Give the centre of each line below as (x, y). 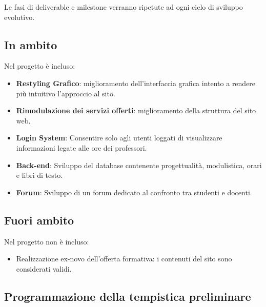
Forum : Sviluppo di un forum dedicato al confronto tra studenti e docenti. (134, 192)
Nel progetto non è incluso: (47, 241)
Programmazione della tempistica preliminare (128, 296)
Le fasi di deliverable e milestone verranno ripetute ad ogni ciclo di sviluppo (124, 7)
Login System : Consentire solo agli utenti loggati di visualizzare (119, 138)
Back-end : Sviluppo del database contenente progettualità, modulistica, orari (139, 165)
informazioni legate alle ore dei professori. (81, 147)
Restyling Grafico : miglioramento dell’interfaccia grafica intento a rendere (136, 83)
